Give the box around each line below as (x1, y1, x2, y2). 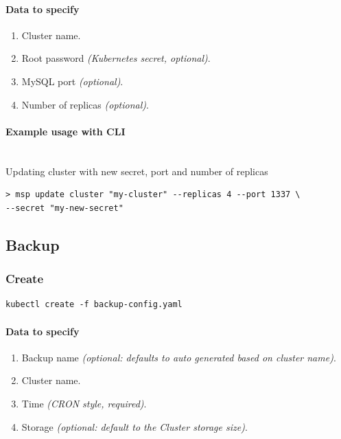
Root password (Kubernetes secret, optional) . (21, 51, 211, 65)
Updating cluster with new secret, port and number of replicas (5, 164, 268, 178)
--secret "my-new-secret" (5, 203, 124, 213)
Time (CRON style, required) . (21, 396, 147, 410)
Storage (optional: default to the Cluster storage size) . (21, 419, 248, 434)
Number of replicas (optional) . (21, 97, 149, 111)
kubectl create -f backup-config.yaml (5, 300, 183, 310)
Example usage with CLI (5, 124, 126, 138)
